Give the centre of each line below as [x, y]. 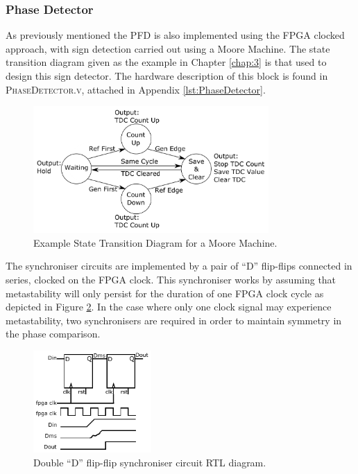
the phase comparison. [53, 334]
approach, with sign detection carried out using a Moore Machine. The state [168, 48]
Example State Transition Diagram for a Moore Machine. [155, 242]
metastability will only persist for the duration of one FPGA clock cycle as [165, 293]
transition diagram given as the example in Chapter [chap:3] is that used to [166, 62]
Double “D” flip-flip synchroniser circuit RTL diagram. [150, 462]
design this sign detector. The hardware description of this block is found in [167, 76]
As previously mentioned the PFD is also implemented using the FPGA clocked [175, 35]
